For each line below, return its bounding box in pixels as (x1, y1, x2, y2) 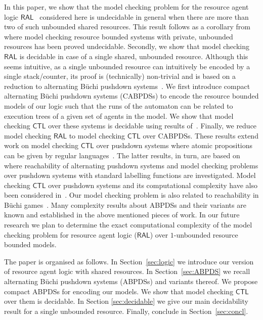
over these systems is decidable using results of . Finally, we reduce (48, 120, 257, 131)
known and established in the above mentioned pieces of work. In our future (4, 209, 240, 220)
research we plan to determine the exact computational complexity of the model (4, 219, 252, 230)
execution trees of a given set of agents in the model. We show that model (4, 110, 234, 121)
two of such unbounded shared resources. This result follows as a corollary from (4, 21, 250, 32)
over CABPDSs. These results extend (143, 130, 258, 141)
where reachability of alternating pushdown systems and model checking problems (4, 160, 258, 170)
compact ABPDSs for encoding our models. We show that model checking (4, 286, 234, 296)
